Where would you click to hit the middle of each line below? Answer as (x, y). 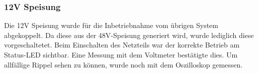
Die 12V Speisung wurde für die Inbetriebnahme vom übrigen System (111, 25)
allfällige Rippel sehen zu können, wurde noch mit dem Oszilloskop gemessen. (123, 64)
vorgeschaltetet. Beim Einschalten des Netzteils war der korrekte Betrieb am (122, 45)
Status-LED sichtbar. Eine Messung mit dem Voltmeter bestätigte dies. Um (121, 54)
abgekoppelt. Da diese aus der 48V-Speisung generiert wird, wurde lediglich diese (129, 35)
